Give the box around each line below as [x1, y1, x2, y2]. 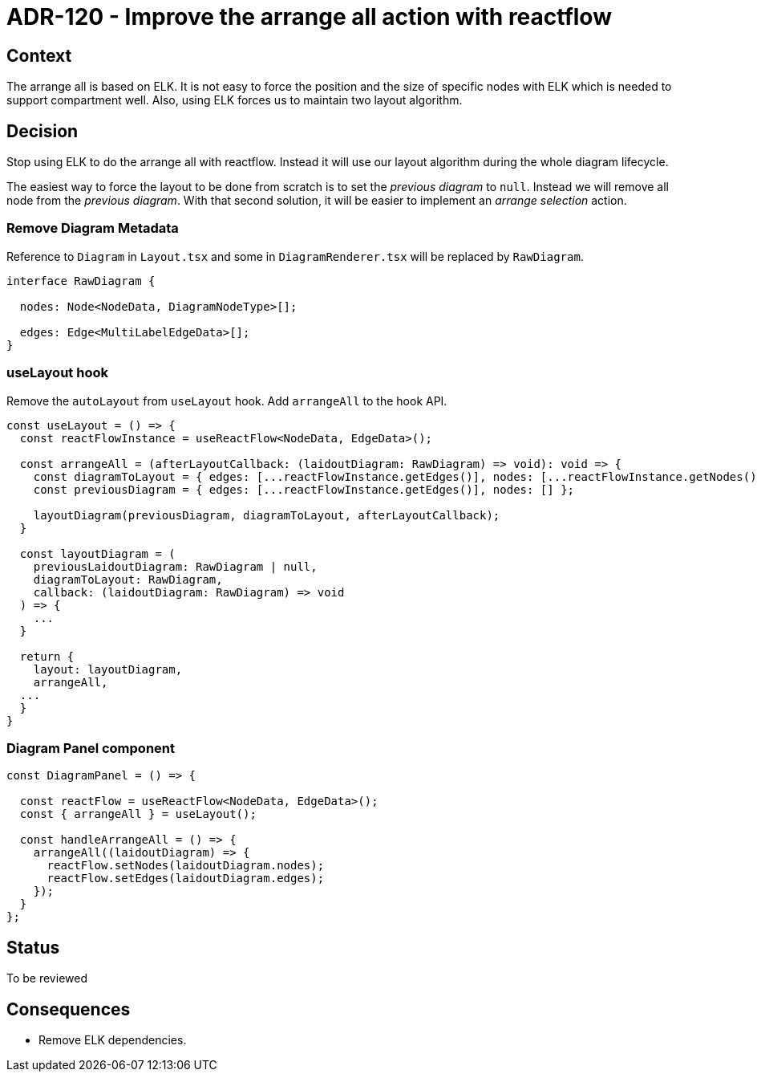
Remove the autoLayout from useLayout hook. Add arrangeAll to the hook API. [6, 393, 447, 408]
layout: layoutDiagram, [33, 662, 183, 676]
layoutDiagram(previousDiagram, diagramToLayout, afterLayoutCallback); [33, 508, 500, 522]
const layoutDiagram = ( [19, 547, 176, 560]
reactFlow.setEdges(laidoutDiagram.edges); [47, 872, 325, 885]
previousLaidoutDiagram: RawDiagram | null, [33, 559, 318, 573]
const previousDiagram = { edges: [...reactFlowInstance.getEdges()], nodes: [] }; [33, 482, 575, 496]
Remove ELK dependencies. [38, 1032, 187, 1047]
